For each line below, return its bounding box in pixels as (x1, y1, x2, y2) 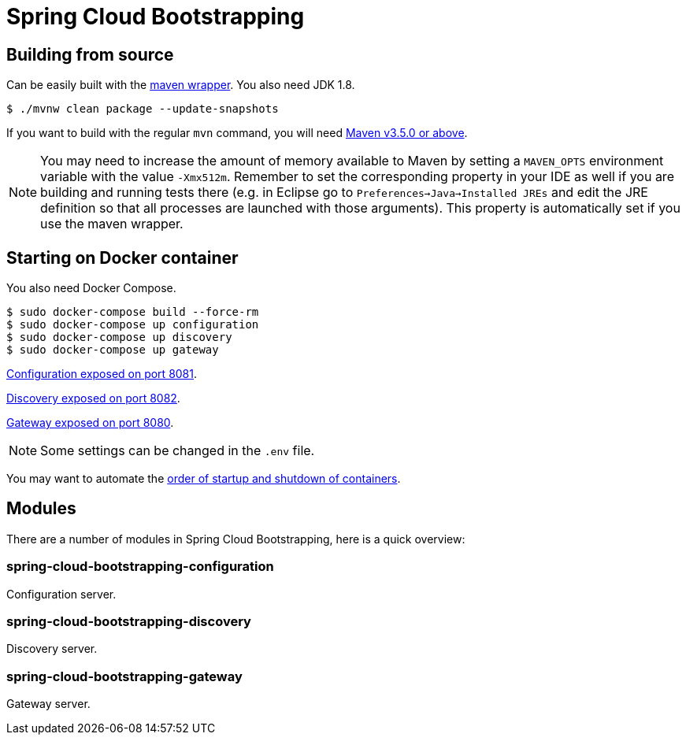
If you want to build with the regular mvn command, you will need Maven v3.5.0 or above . (6, 126, 468, 140)
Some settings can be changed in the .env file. (40, 443, 315, 459)
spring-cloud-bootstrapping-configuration (6, 558, 274, 575)
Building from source (6, 44, 174, 65)
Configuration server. (6, 587, 117, 601)
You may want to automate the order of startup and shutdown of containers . (6, 472, 401, 486)
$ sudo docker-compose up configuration (6, 318, 259, 332)
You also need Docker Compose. (6, 281, 176, 295)
